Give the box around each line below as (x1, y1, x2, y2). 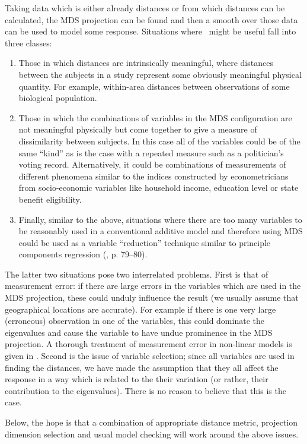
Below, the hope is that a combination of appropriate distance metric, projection (5, 416, 298, 428)
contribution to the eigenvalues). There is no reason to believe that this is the (5, 384, 286, 396)
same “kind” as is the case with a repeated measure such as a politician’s (18, 146, 284, 159)
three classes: (5, 36, 52, 49)
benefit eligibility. (18, 193, 82, 205)
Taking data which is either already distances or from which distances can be (5, 2, 285, 14)
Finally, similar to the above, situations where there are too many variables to (18, 213, 302, 225)
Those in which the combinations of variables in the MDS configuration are (18, 111, 292, 124)
